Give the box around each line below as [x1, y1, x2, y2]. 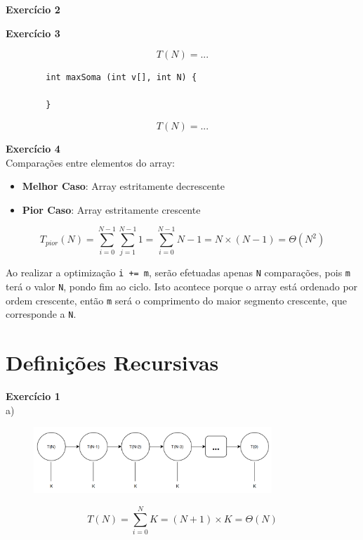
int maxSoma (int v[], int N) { [46, 72, 197, 83]
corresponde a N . [6, 307, 77, 321]
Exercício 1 [6, 389, 60, 404]
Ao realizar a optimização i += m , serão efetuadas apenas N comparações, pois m [6, 265, 351, 280]
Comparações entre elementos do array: [6, 155, 175, 169]
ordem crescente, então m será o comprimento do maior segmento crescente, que [6, 292, 347, 307]
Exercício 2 [6, 2, 60, 16]
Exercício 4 [6, 141, 60, 155]
